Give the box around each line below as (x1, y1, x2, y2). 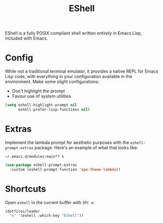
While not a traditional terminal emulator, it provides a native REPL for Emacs (5, 68, 158, 74)
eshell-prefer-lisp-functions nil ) (18, 107, 91, 112)
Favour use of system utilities (12, 93, 72, 99)
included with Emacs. (5, 35, 48, 41)
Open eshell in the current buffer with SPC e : (5, 199, 95, 205)
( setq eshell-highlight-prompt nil (5, 103, 77, 108)
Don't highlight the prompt (12, 88, 65, 94)
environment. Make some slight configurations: (5, 79, 100, 85)
